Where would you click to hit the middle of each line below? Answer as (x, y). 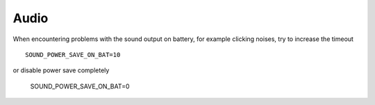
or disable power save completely (61, 70)
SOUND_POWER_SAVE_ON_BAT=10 (73, 55)
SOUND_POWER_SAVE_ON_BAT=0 (80, 86)
